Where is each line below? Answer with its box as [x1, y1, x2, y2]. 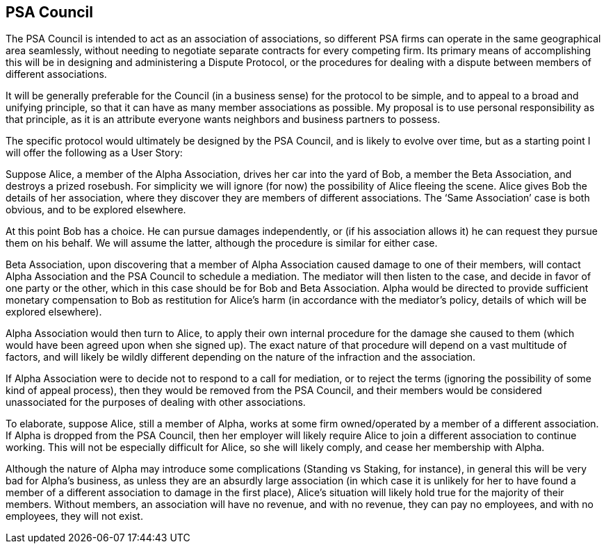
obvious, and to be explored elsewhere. [6, 204, 186, 216]
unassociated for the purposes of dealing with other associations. [6, 396, 306, 409]
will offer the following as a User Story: [6, 147, 183, 159]
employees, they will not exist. [6, 510, 143, 523]
